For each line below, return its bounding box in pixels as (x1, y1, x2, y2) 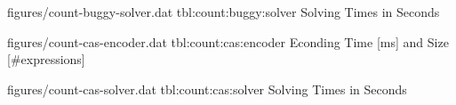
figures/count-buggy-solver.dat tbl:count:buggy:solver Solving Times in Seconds (7, 3, 440, 20)
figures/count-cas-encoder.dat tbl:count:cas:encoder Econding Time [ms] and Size (7, 32, 449, 51)
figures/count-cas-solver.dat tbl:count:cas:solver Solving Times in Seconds (7, 79, 407, 98)
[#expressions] (7, 50, 85, 69)
